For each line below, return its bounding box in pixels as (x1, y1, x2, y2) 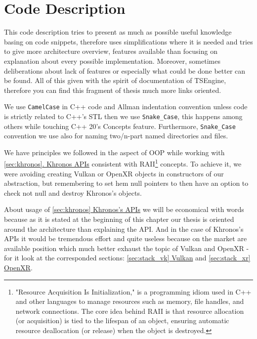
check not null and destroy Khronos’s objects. (4, 187, 142, 198)
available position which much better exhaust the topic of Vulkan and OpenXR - (4, 243, 249, 253)
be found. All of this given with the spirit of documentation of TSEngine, (4, 75, 226, 85)
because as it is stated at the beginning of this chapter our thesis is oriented (4, 214, 234, 224)
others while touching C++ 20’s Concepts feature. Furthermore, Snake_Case (4, 121, 236, 131)
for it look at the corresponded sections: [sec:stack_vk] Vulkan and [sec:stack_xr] (4, 253, 251, 263)
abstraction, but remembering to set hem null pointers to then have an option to (4, 178, 249, 188)
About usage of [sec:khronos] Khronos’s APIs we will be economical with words (4, 204, 244, 214)
